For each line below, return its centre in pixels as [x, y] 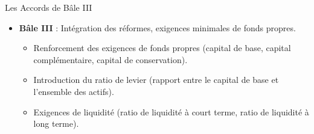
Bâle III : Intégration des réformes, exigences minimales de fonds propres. [157, 27]
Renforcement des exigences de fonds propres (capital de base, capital [162, 48]
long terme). [56, 123]
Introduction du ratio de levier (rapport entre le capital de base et [156, 80]
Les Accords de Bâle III [49, 7]
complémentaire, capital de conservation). [111, 59]
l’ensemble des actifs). [74, 91]
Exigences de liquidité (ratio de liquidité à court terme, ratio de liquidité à [171, 111]
